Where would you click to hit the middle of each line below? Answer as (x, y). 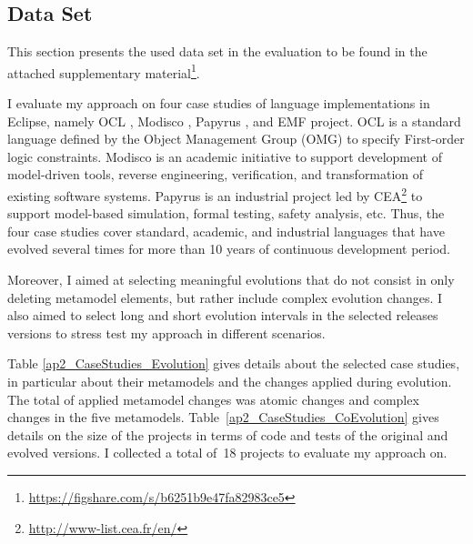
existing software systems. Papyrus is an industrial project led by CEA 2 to (215, 194)
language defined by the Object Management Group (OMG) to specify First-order (236, 139)
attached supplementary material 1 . (104, 71)
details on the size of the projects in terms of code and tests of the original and (228, 434)
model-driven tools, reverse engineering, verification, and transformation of (216, 174)
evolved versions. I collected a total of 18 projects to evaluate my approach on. (227, 453)
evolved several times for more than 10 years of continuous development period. (229, 249)
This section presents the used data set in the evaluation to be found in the (217, 51)
